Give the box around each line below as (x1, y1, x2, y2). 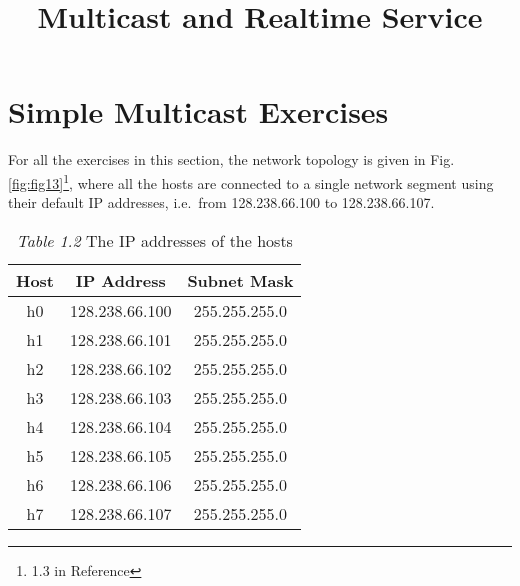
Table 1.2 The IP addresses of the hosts (16, 228, 293, 252)
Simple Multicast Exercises (8, 91, 389, 132)
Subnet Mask (187, 268, 294, 292)
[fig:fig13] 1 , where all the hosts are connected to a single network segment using (8, 169, 494, 193)
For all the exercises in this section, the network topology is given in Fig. (8, 149, 455, 170)
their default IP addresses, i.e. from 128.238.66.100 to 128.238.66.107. (8, 192, 435, 213)
